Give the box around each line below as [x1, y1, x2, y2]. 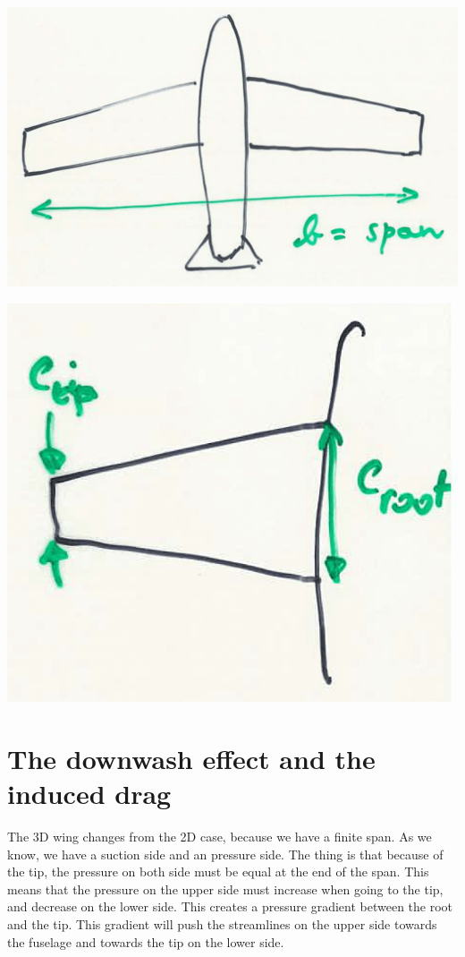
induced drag [7, 775, 172, 812]
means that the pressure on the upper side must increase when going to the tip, [7, 879, 444, 898]
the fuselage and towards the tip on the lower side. [7, 932, 284, 951]
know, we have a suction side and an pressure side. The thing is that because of [7, 844, 444, 863]
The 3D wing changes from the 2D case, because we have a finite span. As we [7, 827, 432, 846]
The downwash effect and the [7, 739, 376, 776]
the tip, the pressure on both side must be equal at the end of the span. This [7, 862, 429, 881]
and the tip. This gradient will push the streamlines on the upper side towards [7, 915, 437, 934]
